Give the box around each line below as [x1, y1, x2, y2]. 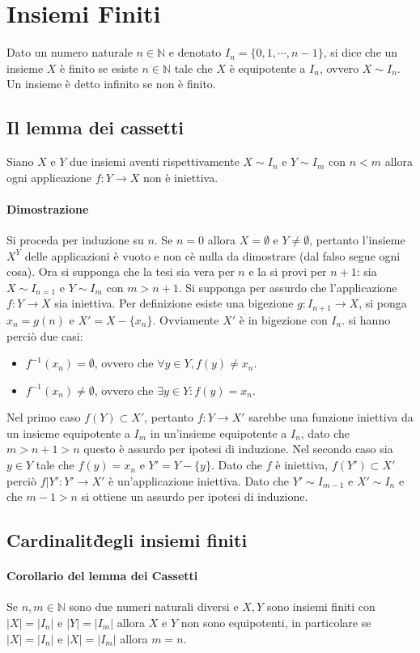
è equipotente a [229, 59, 306, 76]
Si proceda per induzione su [6, 231, 144, 248]
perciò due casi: [6, 327, 83, 344]
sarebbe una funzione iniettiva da [248, 409, 414, 426]
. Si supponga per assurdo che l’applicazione [178, 278, 397, 295]
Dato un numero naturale [6, 44, 133, 61]
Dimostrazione [6, 200, 89, 217]
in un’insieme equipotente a [150, 424, 287, 441]
